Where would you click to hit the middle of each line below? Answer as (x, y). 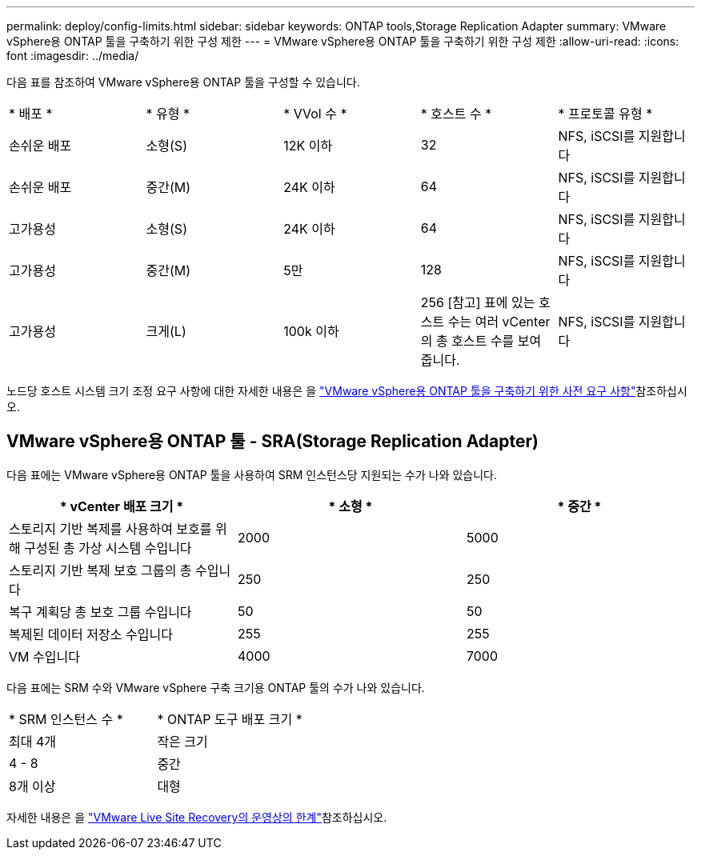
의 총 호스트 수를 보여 (481, 341)
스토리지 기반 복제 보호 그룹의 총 (100, 570)
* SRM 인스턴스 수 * (66, 719)
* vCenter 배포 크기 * (122, 506)
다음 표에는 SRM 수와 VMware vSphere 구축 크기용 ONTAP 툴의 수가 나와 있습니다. (216, 687)
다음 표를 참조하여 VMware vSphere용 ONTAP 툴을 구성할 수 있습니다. (183, 82)
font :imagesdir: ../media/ (73, 56)
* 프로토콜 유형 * (605, 114)
